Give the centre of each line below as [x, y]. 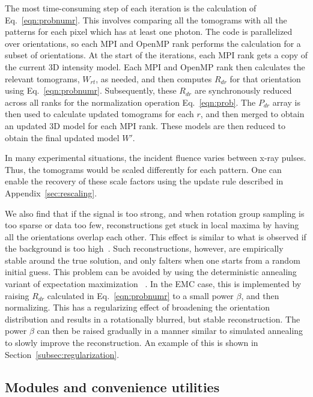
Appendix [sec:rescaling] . [51, 192]
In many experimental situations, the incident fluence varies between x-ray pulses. [156, 158]
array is [286, 102]
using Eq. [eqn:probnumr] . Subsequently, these [91, 90]
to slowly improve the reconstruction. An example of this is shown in [132, 343]
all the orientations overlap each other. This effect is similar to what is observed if [156, 236]
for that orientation [265, 78]
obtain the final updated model [62, 137]
